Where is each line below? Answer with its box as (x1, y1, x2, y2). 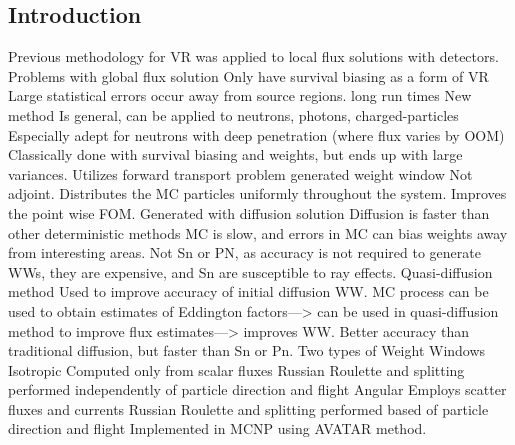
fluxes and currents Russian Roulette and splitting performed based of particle (8, 398, 489, 419)
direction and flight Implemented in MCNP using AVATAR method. (8, 418, 427, 439)
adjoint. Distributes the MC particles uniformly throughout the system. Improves (8, 183, 507, 204)
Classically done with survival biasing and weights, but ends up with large (8, 144, 463, 165)
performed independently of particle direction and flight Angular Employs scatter (8, 379, 507, 400)
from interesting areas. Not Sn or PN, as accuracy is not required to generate (8, 242, 481, 263)
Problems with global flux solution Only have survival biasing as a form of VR (8, 65, 489, 86)
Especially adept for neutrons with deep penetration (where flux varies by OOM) (8, 124, 505, 145)
